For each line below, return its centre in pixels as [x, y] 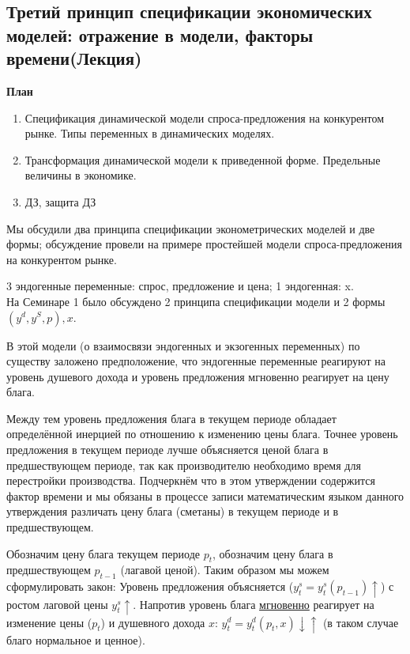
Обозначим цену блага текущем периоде [103, 553]
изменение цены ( [49, 622]
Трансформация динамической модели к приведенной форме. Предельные [203, 159]
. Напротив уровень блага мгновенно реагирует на [254, 604]
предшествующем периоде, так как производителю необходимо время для [184, 465]
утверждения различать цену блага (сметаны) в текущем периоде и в [173, 511]
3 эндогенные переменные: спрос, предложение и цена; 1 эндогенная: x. [180, 286]
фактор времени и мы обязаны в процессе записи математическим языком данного [205, 495]
